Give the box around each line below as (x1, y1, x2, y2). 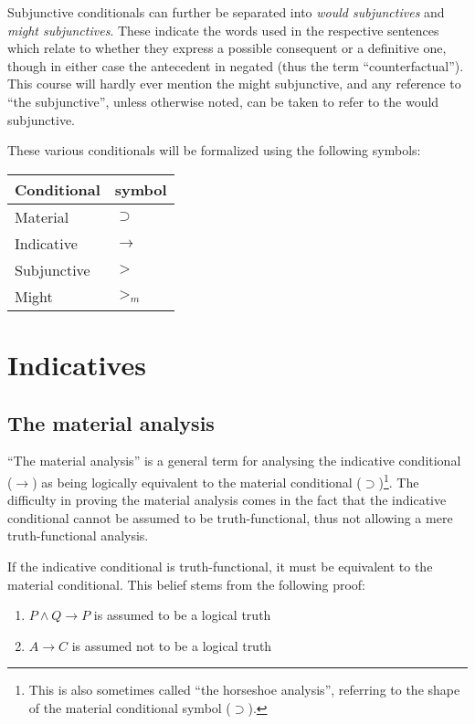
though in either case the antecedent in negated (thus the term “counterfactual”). (7, 56, 464, 75)
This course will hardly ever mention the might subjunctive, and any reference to (7, 74, 461, 93)
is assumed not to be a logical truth (71, 635, 272, 655)
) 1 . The (378, 469, 419, 491)
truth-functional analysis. (7, 526, 149, 545)
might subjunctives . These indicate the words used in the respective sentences (7, 20, 439, 39)
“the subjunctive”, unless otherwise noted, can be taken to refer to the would (7, 91, 439, 110)
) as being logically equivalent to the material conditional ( (32, 472, 362, 491)
